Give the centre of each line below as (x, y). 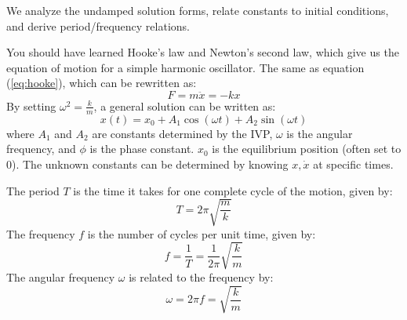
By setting (31, 105)
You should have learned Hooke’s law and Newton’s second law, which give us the (203, 52)
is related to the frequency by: (201, 276)
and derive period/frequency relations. (98, 25)
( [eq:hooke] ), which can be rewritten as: (102, 83)
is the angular (320, 133)
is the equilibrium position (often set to (307, 149)
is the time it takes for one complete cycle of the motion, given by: (233, 190)
